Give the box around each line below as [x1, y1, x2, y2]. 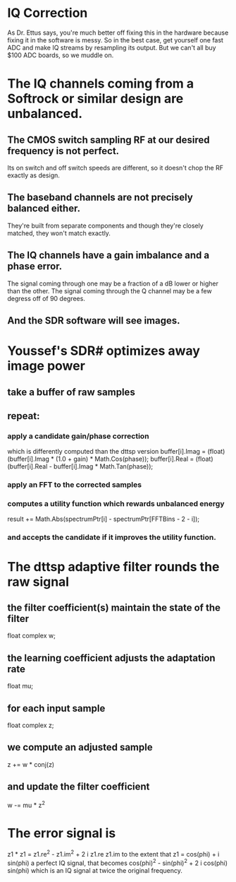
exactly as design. [7, 171, 60, 180]
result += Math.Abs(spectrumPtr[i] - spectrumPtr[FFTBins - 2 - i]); [7, 514, 199, 524]
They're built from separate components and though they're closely [7, 221, 204, 230]
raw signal [7, 574, 69, 589]
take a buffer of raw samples [7, 386, 135, 398]
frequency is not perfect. [7, 145, 120, 157]
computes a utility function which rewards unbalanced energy [7, 499, 225, 509]
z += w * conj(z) [7, 760, 55, 768]
